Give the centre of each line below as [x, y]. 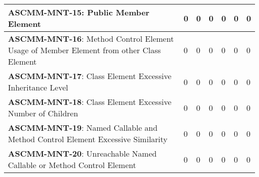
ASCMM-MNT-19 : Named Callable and [83, 128]
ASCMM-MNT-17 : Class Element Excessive [90, 76]
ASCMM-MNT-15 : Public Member [79, 12]
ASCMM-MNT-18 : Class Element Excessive [90, 102]
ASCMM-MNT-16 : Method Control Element [91, 39]
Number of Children [43, 113]
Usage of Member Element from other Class [84, 50]
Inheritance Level [38, 87]
